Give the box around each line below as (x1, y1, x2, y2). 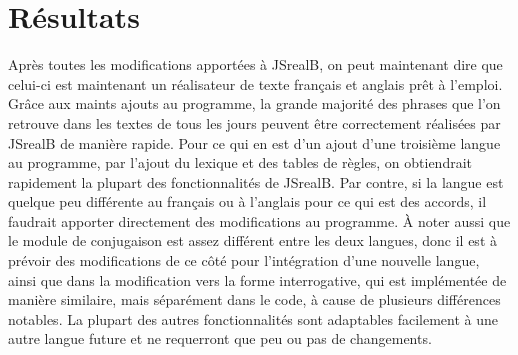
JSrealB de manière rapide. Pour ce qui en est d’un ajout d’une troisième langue (8, 132, 501, 153)
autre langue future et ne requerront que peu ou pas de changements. (8, 328, 432, 349)
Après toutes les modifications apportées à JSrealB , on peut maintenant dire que (8, 54, 503, 75)
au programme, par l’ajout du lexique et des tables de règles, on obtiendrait (8, 152, 473, 173)
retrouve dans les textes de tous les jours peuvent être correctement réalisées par (8, 112, 501, 133)
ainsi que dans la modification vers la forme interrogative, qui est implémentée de (8, 269, 507, 290)
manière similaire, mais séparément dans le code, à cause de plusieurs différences (8, 289, 501, 310)
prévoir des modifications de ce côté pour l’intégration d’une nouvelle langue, (8, 250, 480, 271)
